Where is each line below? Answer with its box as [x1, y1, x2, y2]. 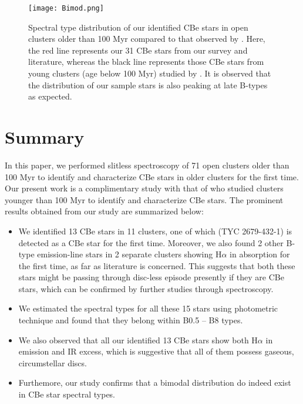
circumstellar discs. [18, 356, 87, 369]
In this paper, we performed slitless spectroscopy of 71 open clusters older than [5, 158, 289, 171]
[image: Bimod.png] [28, 4, 104, 12]
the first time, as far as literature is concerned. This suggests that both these [18, 259, 295, 271]
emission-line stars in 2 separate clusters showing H [37, 248, 222, 260]
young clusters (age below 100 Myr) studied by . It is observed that [28, 67, 271, 80]
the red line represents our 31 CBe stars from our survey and [28, 44, 248, 56]
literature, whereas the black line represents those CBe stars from [28, 55, 264, 68]
